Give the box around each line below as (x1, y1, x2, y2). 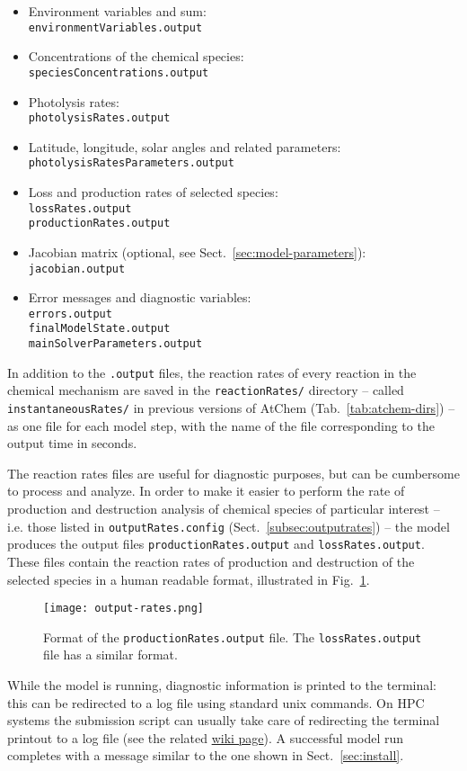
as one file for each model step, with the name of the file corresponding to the (7, 416, 435, 435)
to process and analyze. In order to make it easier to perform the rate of (7, 481, 405, 500)
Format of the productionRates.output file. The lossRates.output (43, 627, 422, 646)
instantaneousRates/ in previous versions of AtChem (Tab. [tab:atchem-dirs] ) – (7, 399, 455, 417)
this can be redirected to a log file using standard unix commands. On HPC (7, 693, 425, 712)
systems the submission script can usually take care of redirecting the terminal (7, 711, 440, 730)
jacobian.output (28, 262, 126, 275)
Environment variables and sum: (28, 2, 207, 20)
